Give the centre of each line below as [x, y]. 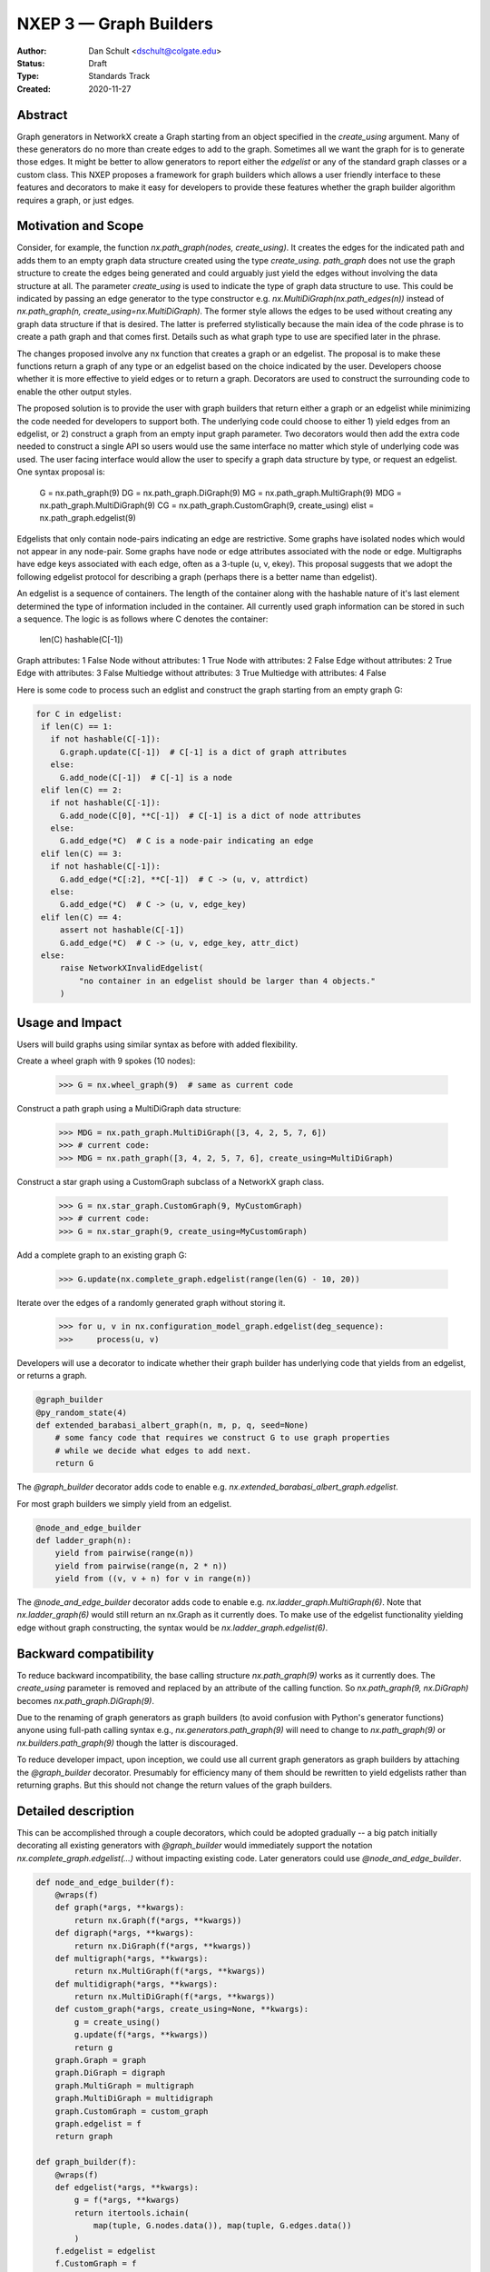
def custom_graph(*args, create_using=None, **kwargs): [182, 2009]
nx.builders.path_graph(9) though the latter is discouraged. [127, 1743]
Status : [31, 63]
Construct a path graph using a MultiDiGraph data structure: [129, 1109]
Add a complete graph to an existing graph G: [102, 1255]
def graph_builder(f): [86, 2162]
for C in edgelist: [79, 714]
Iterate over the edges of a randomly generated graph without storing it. [151, 1302]
